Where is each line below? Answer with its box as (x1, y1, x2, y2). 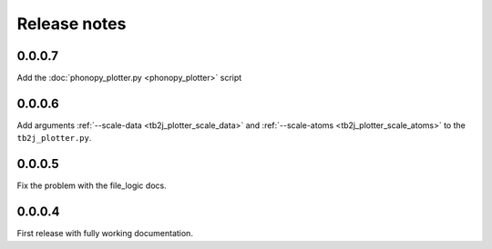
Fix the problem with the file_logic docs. (16, 180, 168, 191)
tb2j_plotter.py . (16, 133, 92, 144)
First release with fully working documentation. (16, 228, 193, 239)
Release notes (16, 14, 127, 34)
